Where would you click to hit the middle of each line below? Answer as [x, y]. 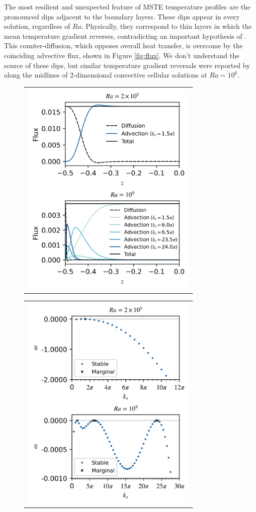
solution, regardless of [37, 26]
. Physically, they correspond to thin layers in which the [167, 26]
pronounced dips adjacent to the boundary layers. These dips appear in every [122, 16]
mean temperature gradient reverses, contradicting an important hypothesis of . [125, 36]
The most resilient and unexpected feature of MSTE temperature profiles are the [127, 6]
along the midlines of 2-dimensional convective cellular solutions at [106, 75]
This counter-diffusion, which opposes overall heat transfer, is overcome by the [124, 45]
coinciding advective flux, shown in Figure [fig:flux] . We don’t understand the [122, 55]
